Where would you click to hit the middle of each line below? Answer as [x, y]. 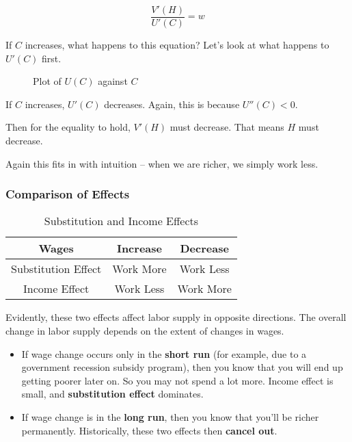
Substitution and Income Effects [121, 221]
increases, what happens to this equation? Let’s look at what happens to [177, 45]
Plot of [47, 81]
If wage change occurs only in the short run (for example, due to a [164, 353]
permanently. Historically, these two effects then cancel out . [149, 430]
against [113, 81]
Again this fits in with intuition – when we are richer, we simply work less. [162, 163]
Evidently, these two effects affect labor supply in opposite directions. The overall [176, 317]
